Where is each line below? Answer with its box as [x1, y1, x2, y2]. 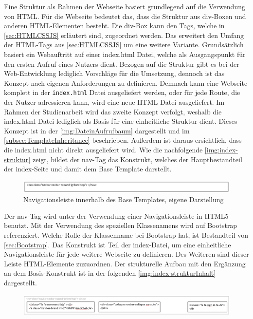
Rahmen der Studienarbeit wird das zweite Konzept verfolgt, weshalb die [4, 106, 222, 116]
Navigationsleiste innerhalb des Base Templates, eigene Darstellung [23, 194, 224, 205]
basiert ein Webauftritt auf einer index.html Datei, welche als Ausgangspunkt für [4, 49, 246, 59]
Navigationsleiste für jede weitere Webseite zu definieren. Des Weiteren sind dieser [4, 249, 249, 259]
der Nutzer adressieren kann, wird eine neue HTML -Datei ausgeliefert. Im [4, 97, 225, 107]
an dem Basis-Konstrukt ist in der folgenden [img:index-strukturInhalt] [4, 268, 216, 278]
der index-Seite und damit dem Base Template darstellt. [4, 164, 172, 174]
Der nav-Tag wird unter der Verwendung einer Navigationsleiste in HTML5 [4, 210, 229, 221]
